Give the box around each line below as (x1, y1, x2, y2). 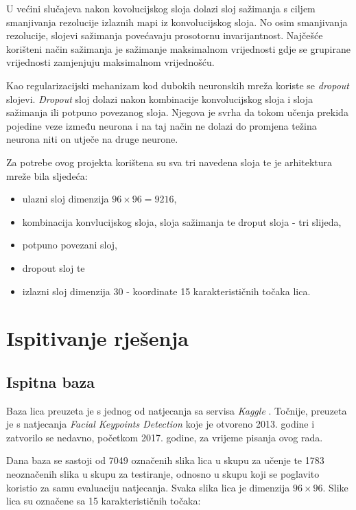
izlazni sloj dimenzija (22, 283, 110, 298)
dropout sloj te (22, 260, 85, 275)
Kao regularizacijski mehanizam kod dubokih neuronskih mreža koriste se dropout (6, 78, 349, 92)
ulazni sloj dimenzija (22, 192, 109, 206)
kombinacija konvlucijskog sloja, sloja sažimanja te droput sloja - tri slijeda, (22, 214, 342, 229)
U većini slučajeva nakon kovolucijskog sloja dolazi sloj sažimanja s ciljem (6, 1, 316, 15)
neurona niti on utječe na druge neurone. (6, 132, 178, 146)
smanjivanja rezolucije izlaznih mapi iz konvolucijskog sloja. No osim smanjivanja (6, 14, 348, 29)
